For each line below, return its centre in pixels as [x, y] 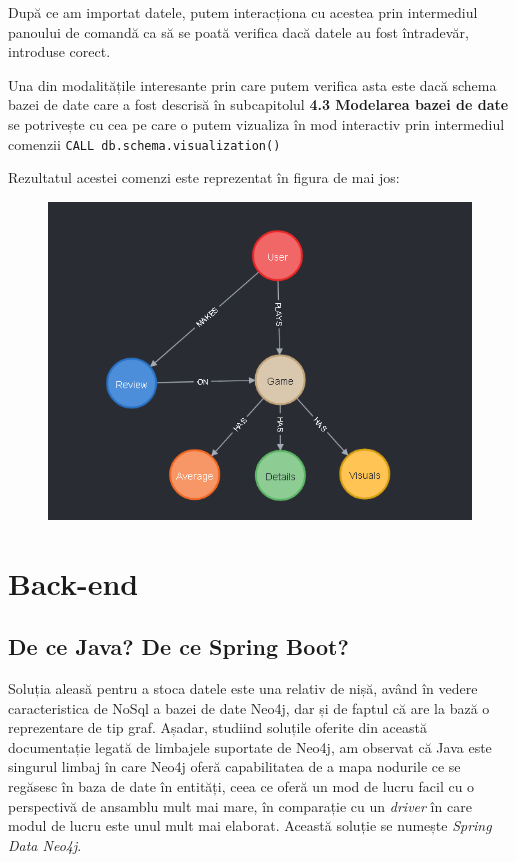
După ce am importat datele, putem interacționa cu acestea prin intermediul [243, 12]
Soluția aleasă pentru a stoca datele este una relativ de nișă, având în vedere [243, 687]
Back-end [73, 582]
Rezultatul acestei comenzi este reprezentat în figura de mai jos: [204, 177]
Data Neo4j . [45, 844]
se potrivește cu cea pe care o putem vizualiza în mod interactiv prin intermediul [256, 123]
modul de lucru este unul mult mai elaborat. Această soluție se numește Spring [250, 825]
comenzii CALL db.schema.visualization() [144, 143]
